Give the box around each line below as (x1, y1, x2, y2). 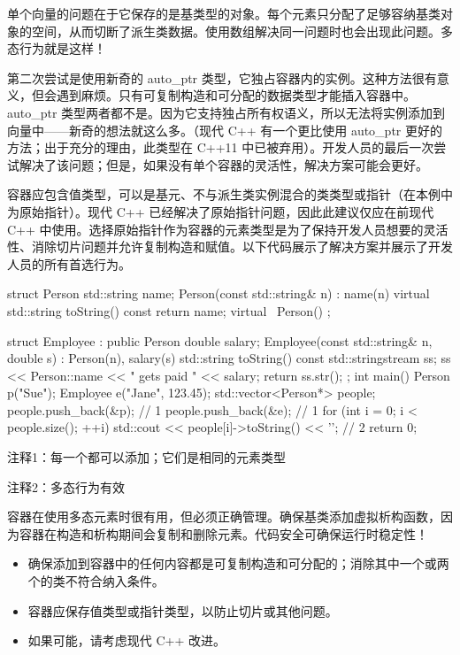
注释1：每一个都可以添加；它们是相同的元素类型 (7, 448, 286, 466)
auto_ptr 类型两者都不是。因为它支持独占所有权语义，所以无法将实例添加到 (7, 103, 446, 121)
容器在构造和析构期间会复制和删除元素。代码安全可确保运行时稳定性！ (19, 524, 428, 543)
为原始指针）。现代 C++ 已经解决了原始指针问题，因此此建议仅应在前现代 (7, 202, 434, 220)
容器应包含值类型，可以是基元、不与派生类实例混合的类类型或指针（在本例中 (7, 185, 453, 204)
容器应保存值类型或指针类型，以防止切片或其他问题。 (27, 601, 338, 620)
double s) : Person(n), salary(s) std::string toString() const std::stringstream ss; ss (7, 349, 451, 367)
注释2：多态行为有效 (7, 477, 125, 496)
